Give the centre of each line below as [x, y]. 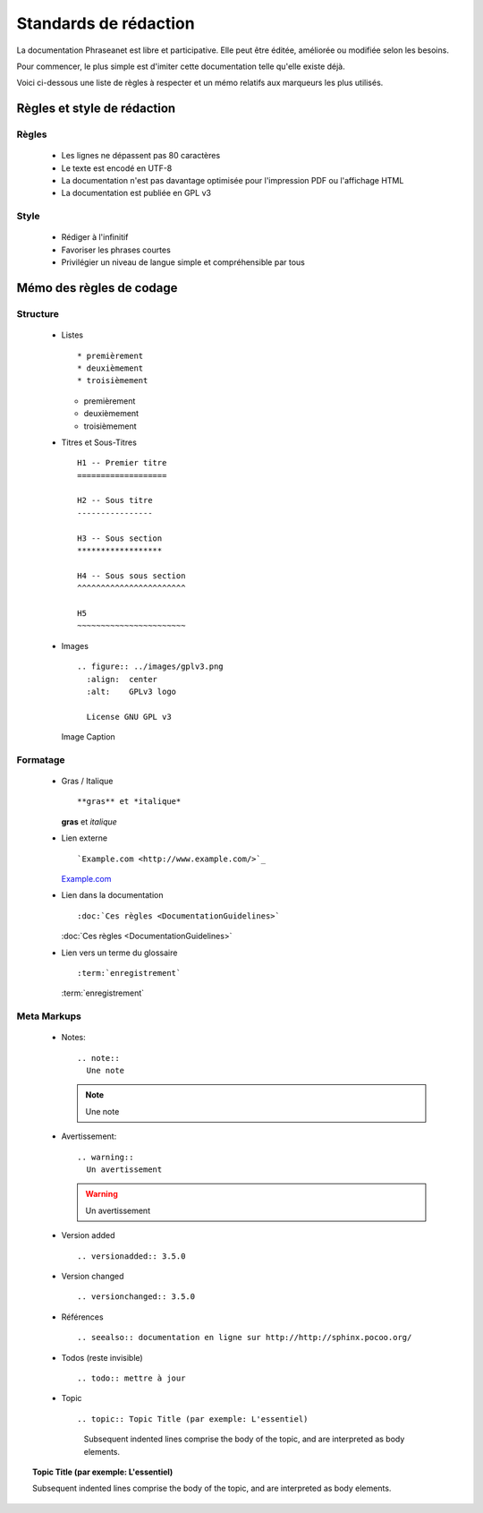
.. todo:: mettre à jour [131, 1378]
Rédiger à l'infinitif [95, 237]
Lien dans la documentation [112, 895]
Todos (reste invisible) [102, 1357]
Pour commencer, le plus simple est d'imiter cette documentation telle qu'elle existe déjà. [181, 66]
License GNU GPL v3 [129, 717]
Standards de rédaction [106, 23]
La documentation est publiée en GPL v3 [136, 193]
